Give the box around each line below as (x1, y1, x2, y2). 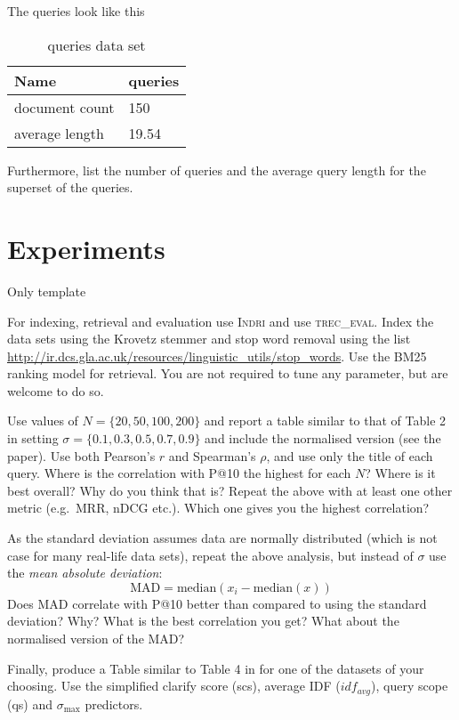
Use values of (7, 411, 78, 430)
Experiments (7, 230, 165, 266)
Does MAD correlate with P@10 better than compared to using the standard (7, 594, 427, 612)
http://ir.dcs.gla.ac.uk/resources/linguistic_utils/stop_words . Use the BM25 (7, 346, 427, 365)
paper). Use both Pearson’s (7, 446, 156, 465)
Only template (7, 281, 86, 300)
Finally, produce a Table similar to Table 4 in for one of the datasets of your (7, 659, 424, 677)
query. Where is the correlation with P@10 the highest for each (7, 464, 351, 482)
